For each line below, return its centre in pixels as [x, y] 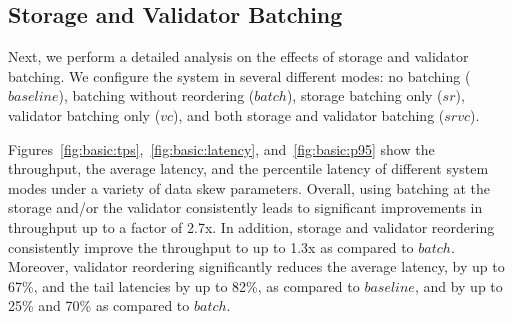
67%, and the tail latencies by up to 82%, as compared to [184, 285]
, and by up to [458, 285]
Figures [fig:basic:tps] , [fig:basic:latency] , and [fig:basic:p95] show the [221, 148]
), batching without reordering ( [156, 95]
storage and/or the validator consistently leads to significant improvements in [245, 207]
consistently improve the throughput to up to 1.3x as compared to [211, 246]
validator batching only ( [84, 114]
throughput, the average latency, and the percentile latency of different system [248, 168]
